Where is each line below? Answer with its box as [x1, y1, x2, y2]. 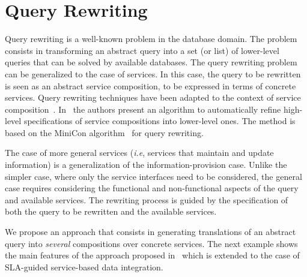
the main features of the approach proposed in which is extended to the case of [5, 249, 300, 261]
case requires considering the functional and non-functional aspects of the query [5, 182, 299, 194]
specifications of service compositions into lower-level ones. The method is [23, 115, 296, 127]
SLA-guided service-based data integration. [5, 260, 163, 273]
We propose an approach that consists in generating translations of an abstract [5, 225, 296, 238]
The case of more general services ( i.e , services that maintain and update [5, 146, 274, 159]
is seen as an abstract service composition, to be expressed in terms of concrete [5, 79, 296, 92]
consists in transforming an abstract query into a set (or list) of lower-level [5, 44, 279, 56]
